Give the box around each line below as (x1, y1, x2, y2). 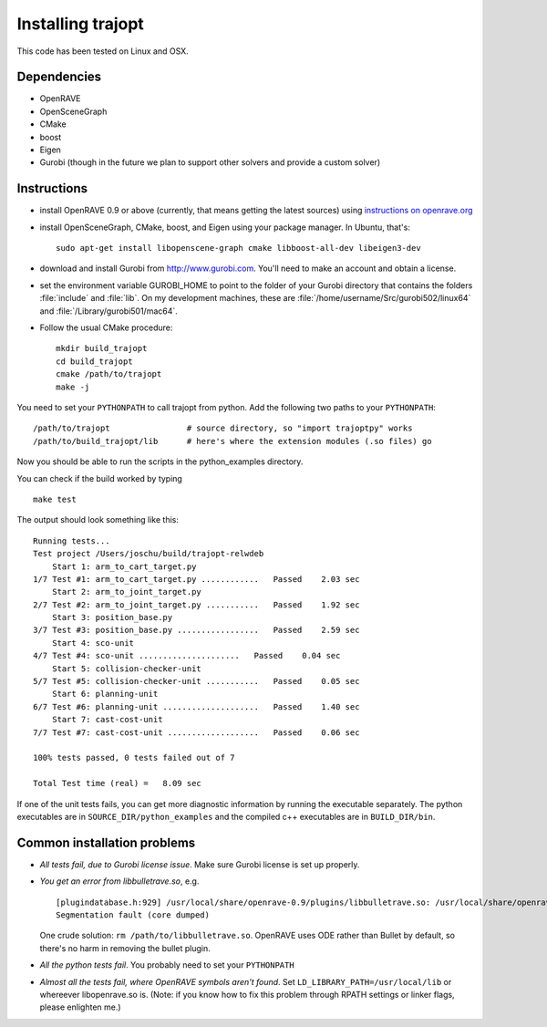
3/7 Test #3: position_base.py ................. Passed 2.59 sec (33, 625, 360, 636)
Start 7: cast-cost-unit (51, 714, 163, 725)
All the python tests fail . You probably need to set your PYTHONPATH (39, 960, 295, 970)
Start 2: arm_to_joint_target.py (51, 586, 202, 597)
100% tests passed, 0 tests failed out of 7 (33, 752, 236, 763)
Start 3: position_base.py (51, 612, 173, 623)
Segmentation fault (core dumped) (56, 910, 210, 920)
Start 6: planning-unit (51, 689, 159, 700)
